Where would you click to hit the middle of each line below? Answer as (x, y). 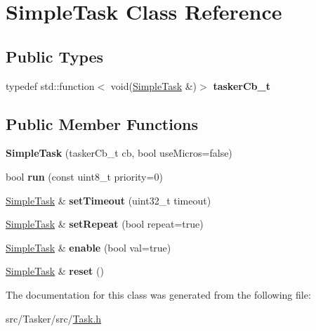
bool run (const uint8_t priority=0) (84, 176)
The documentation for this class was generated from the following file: (158, 294)
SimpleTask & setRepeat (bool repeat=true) (105, 224)
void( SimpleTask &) (154, 85)
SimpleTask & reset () (55, 271)
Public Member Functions (102, 123)
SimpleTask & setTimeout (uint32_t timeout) (108, 200)
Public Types (55, 56)
